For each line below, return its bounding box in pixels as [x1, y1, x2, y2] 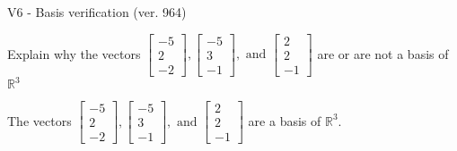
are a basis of [248, 111, 321, 130]
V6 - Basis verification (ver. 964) [7, 3, 187, 21]
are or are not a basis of [317, 44, 449, 63]
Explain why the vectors [7, 44, 141, 63]
